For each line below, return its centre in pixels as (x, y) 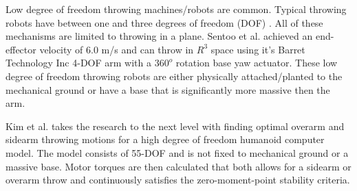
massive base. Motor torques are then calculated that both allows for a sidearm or (178, 166)
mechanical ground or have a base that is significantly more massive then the (168, 89)
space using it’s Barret (258, 49)
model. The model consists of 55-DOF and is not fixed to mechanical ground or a (177, 152)
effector (21, 49)
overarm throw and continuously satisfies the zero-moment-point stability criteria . (178, 180)
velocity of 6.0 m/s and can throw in (117, 49)
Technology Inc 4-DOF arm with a (78, 63)
